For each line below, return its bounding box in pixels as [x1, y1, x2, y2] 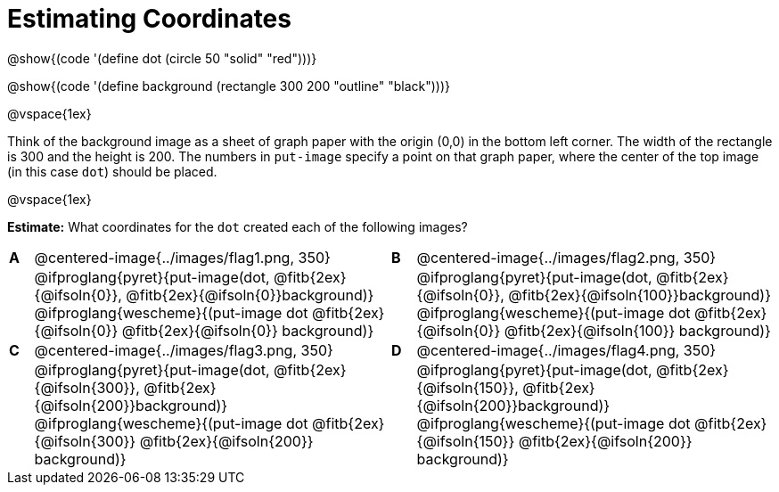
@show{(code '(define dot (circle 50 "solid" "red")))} [7, 50, 317, 66]
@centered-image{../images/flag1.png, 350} [34, 248, 331, 266]
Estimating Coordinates [7, 4, 291, 34]
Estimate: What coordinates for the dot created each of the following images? [7, 218, 468, 234]
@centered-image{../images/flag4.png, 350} [416, 340, 717, 359]
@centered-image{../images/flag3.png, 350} [34, 340, 333, 359]
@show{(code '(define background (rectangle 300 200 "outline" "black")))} [7, 78, 451, 94]
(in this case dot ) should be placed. [7, 163, 217, 179]
